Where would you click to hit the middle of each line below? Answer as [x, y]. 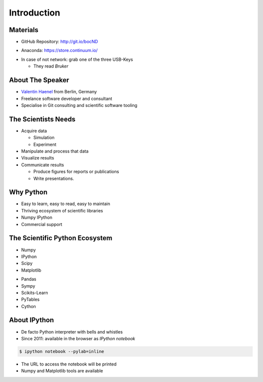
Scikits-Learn [35, 293]
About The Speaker [39, 80]
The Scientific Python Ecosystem [61, 238]
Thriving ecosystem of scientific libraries [62, 210]
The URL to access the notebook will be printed [69, 364]
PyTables [30, 299]
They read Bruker [51, 66]
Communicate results [43, 165]
